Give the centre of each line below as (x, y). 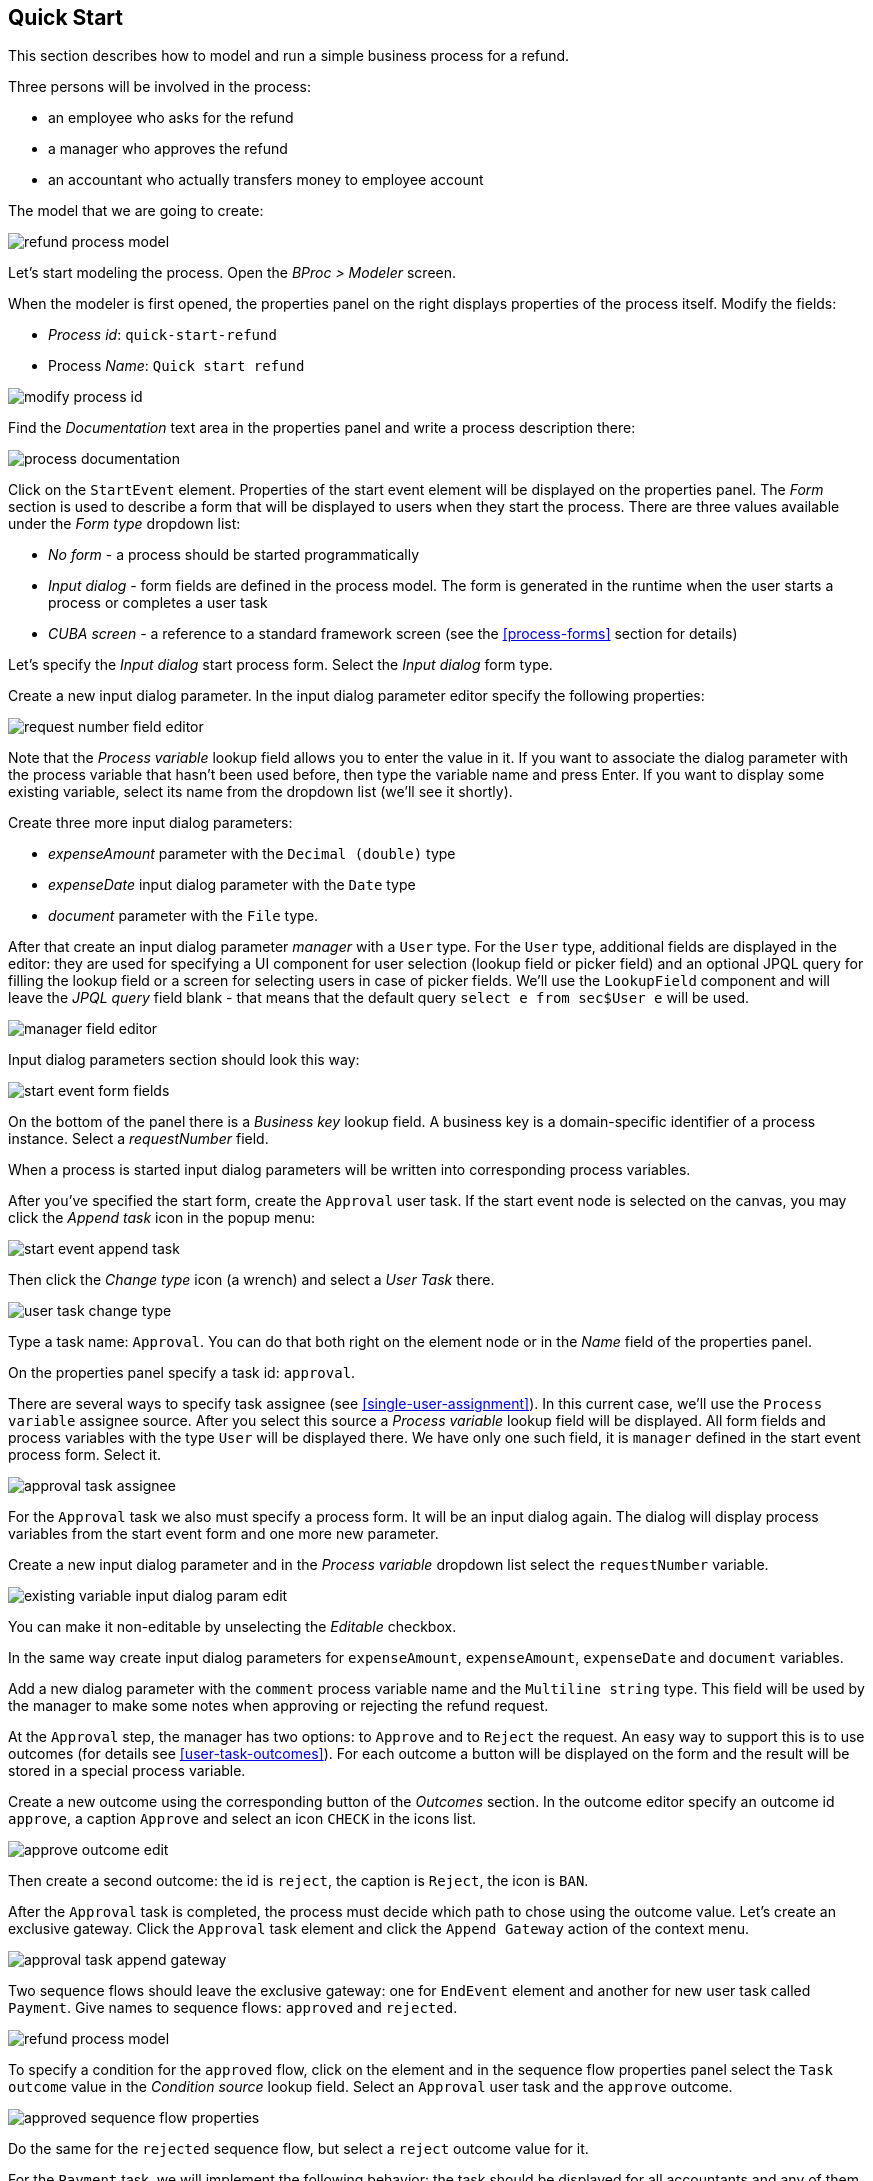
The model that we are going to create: (136, 211)
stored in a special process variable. (127, 1771)
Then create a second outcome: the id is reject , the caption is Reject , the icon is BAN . (298, 1881)
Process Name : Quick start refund (176, 366)
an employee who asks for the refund (171, 118)
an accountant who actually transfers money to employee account (266, 180)
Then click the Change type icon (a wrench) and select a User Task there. (251, 1280)
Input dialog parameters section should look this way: (184, 1060)
